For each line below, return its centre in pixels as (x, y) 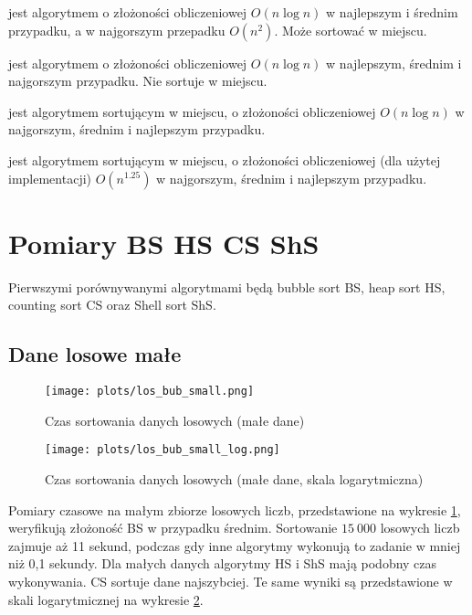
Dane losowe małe (95, 354)
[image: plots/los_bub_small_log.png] (163, 450)
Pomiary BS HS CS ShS (164, 243)
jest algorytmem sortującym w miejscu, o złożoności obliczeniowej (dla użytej (225, 159)
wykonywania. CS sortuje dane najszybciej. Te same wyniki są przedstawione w (231, 581)
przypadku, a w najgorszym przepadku (117, 30)
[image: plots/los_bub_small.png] (150, 392)
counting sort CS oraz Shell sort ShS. (112, 305)
